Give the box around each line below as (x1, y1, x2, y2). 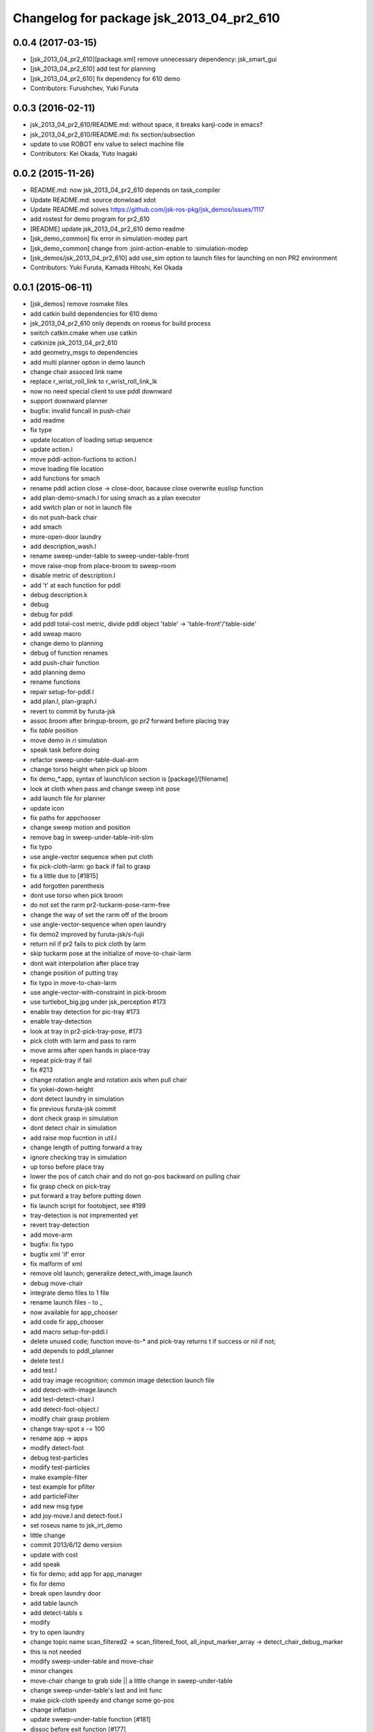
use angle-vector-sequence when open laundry (30, 920, 167, 928)
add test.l (30, 1366, 57, 1375)
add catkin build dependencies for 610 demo (30, 309, 158, 318)
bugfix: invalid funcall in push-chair (30, 406, 131, 415)
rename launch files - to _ (30, 1298, 103, 1307)
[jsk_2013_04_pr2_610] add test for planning (30, 64, 156, 73)
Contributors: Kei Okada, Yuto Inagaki (30, 150, 138, 158)
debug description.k (30, 590, 88, 599)
